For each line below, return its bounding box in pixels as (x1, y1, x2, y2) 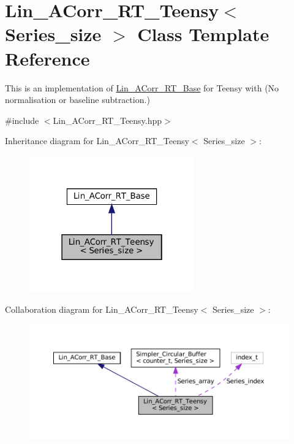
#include (5, 113, 39, 126)
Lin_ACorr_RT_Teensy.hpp (53, 113, 162, 126)
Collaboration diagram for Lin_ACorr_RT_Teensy (5, 303, 198, 316)
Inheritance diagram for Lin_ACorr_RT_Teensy (5, 134, 189, 147)
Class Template (137, 21, 269, 47)
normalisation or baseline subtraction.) (5, 93, 150, 106)
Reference (5, 45, 90, 71)
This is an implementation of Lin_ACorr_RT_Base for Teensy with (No (5, 81, 279, 94)
